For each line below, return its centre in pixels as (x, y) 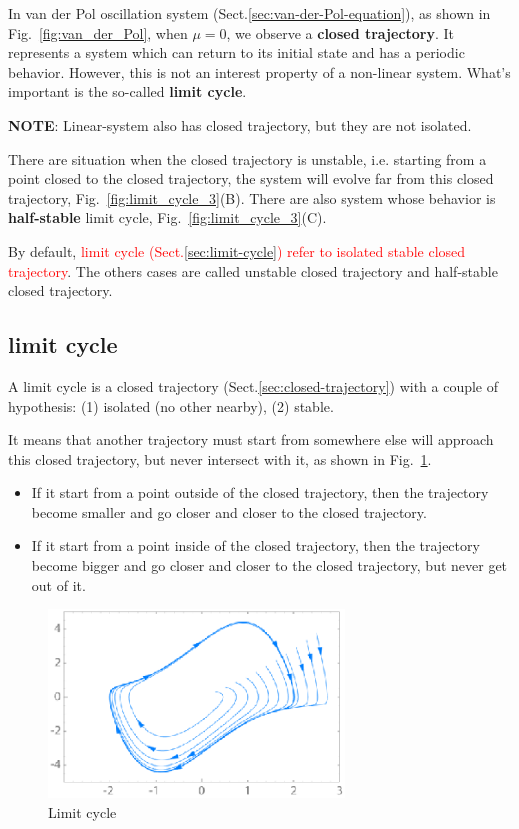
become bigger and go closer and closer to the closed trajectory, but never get (269, 565)
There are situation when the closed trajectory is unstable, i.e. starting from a (247, 158)
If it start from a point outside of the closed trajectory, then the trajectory (260, 492)
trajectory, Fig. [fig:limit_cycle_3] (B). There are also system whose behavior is (252, 197)
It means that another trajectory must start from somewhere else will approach (251, 439)
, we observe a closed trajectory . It (340, 32)
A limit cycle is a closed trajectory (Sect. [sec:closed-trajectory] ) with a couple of (253, 385)
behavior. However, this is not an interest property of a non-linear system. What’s (259, 71)
